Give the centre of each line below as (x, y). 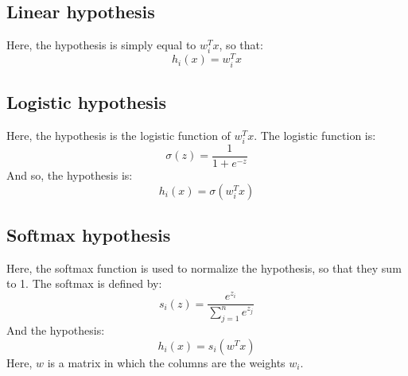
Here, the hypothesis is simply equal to (101, 45)
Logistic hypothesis (87, 101)
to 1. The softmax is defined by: (84, 283)
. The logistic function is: (315, 135)
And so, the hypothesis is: (70, 175)
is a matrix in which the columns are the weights (166, 362)
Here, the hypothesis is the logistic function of (119, 135)
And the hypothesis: (56, 330)
